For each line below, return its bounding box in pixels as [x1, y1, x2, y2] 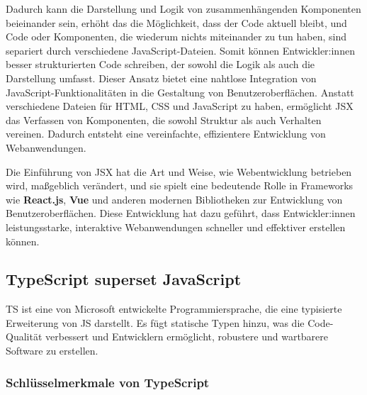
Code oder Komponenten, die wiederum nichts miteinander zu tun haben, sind [6, 29, 346, 44]
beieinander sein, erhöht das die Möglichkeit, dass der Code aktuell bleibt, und [6, 15, 347, 30]
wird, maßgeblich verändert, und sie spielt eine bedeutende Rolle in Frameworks [6, 178, 354, 193]
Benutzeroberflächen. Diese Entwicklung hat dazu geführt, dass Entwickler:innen [6, 206, 356, 221]
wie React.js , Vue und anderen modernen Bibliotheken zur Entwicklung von [6, 191, 343, 206]
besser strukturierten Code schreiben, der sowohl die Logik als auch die [6, 57, 315, 72]
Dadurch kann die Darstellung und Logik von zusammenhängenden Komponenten [6, 1, 361, 16]
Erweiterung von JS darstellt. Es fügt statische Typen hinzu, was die [6, 315, 305, 330]
